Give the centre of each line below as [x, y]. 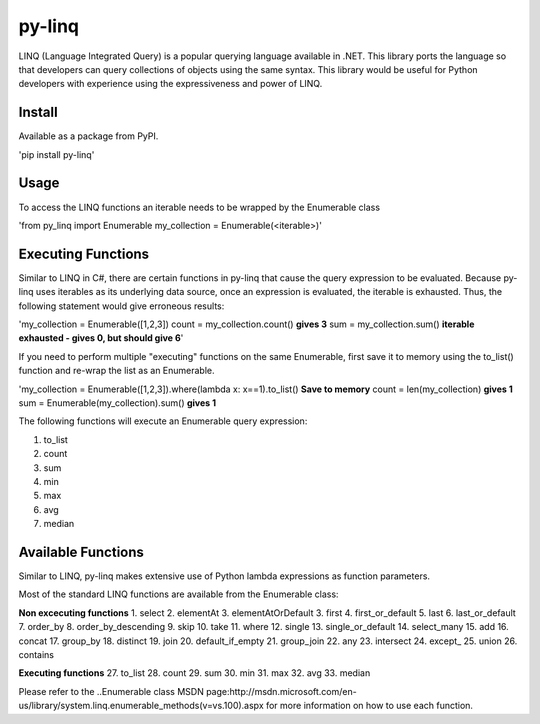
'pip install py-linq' [56, 154]
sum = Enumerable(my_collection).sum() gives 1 [117, 402]
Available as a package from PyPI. [88, 136]
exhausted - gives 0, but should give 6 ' [101, 338]
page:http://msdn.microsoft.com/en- [281, 691]
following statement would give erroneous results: [121, 306]
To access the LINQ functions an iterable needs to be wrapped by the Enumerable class [199, 207]
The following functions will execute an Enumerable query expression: [163, 421]
